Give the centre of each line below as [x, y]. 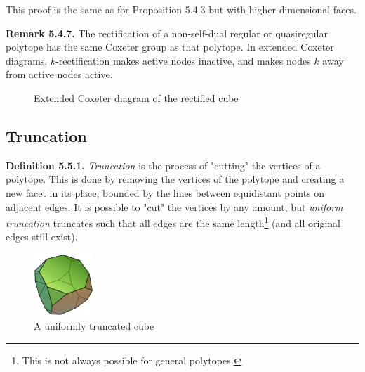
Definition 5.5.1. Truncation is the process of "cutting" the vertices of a [163, 165]
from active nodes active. [59, 74]
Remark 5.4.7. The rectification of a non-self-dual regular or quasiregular [167, 33]
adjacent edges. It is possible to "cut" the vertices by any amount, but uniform [174, 206]
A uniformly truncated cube [94, 326]
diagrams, [27, 60]
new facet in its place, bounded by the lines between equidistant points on [165, 192]
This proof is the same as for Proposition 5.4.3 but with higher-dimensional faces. [181, 9]
